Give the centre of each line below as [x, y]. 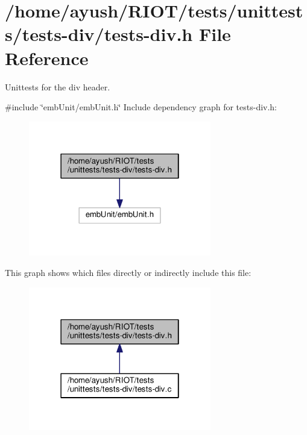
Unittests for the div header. [58, 86]
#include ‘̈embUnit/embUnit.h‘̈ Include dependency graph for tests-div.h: [141, 107]
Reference [47, 58]
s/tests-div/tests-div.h [99, 34]
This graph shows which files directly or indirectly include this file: [128, 272]
